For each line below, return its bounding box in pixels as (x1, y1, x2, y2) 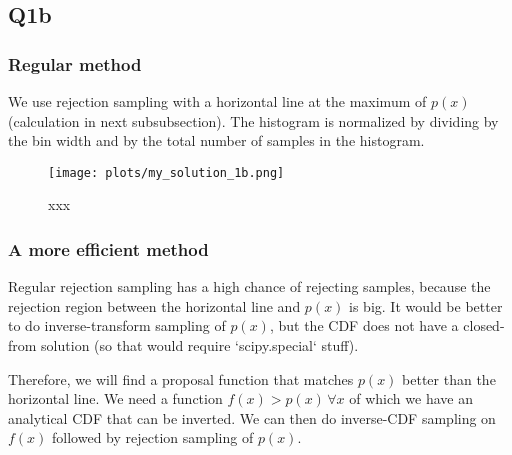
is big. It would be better (349, 295, 503, 316)
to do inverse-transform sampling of (8, 315, 226, 336)
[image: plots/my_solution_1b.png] (48, 165, 285, 180)
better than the (402, 368, 496, 389)
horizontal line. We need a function (8, 388, 223, 409)
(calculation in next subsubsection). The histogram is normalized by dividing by (8, 110, 499, 131)
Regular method (8, 51, 142, 76)
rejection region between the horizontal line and (8, 295, 301, 316)
